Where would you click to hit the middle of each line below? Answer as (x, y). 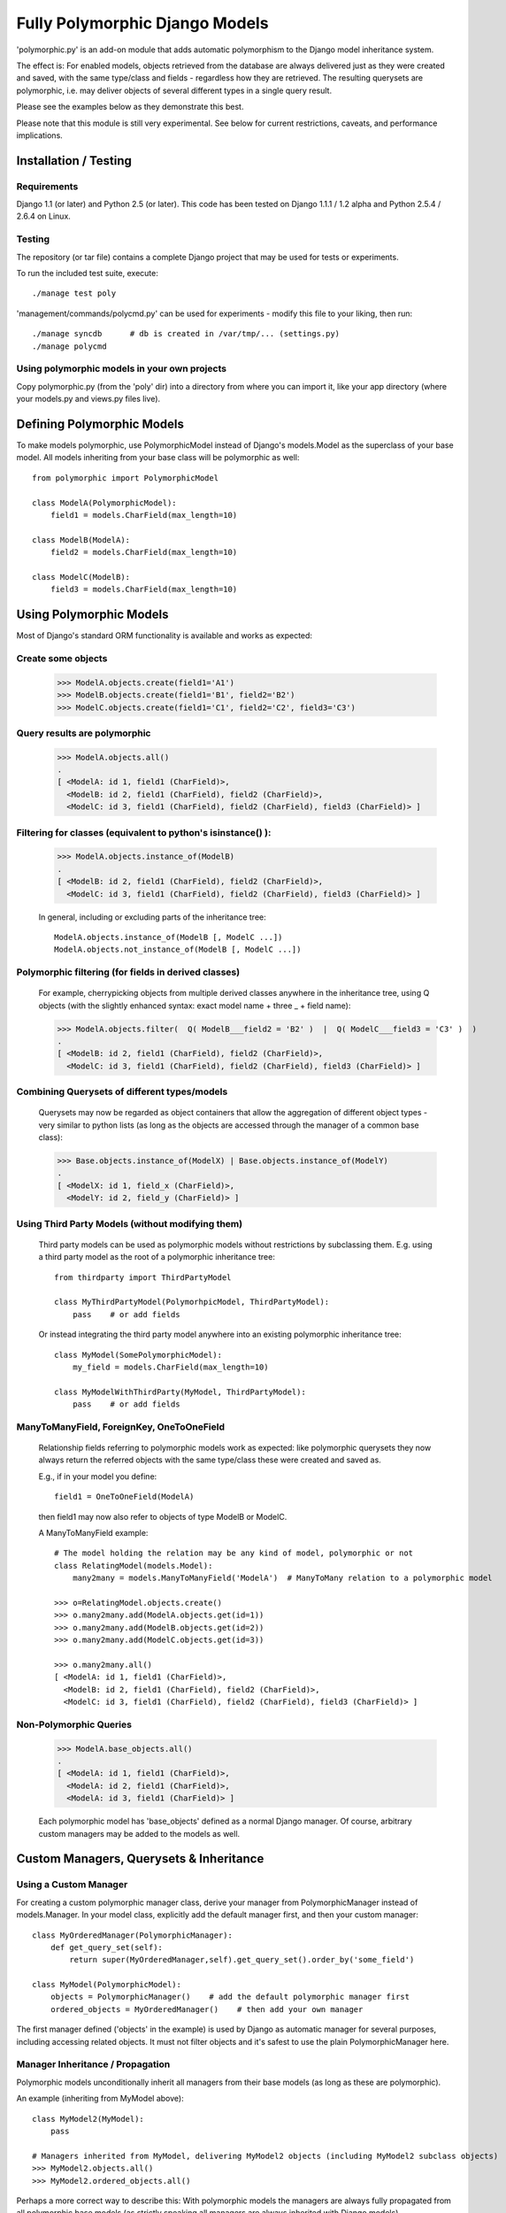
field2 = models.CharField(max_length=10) (144, 552)
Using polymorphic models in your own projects (122, 369)
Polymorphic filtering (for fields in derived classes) (128, 972)
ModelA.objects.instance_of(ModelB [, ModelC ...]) (169, 937)
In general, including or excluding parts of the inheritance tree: (152, 917)
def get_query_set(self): (107, 1947)
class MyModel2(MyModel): (88, 2119)
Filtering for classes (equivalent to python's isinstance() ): (144, 832)
